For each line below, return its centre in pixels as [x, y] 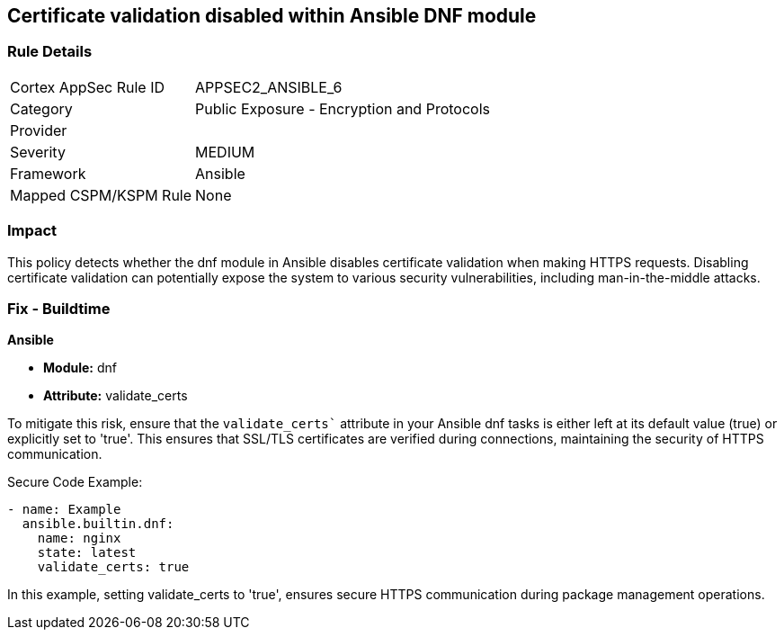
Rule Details [50, 52]
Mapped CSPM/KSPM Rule [101, 195]
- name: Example [64, 510]
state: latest [87, 553]
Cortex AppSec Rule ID [88, 87]
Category [41, 108]
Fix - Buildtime [59, 308]
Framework [48, 173]
